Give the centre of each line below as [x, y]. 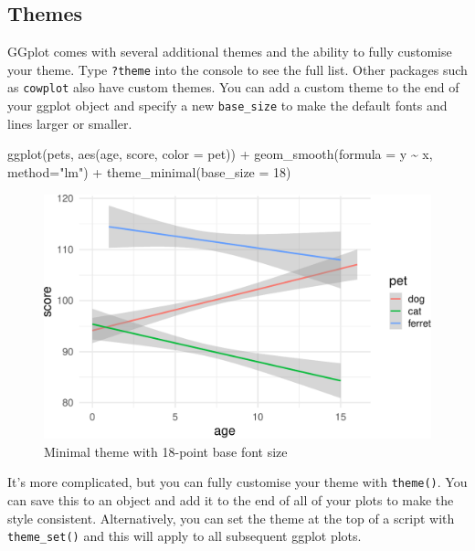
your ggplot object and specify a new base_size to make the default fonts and [227, 106]
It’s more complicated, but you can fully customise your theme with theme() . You [237, 482]
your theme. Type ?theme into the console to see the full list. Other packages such [237, 69]
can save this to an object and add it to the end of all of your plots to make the [231, 500]
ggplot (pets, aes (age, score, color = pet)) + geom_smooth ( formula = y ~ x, [220, 154]
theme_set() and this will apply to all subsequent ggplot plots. [185, 536]
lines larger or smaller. [70, 123]
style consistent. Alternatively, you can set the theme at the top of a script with [231, 518]
